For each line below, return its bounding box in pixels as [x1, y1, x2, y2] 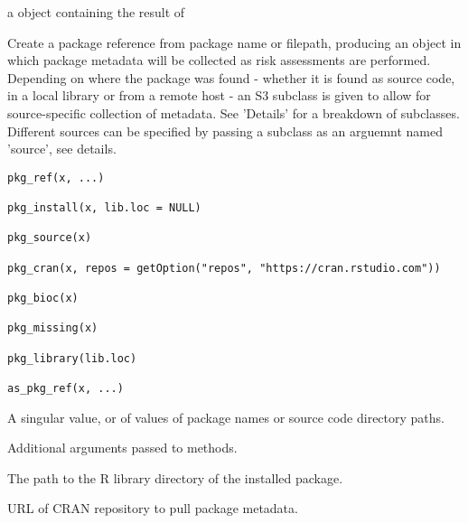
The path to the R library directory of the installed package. [7, 468, 343, 487]
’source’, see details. [7, 139, 117, 158]
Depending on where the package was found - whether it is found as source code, [7, 68, 455, 87]
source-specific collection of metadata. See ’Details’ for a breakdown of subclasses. [7, 103, 460, 122]
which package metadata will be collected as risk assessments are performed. [7, 51, 431, 70]
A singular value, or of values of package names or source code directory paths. [7, 407, 445, 426]
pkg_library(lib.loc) [7, 351, 137, 365]
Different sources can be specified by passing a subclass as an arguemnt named [7, 121, 444, 140]
